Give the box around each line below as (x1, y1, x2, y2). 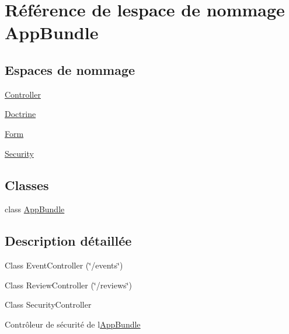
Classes (5, 175, 49, 194)
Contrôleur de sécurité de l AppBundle (5, 318, 141, 330)
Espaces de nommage (5, 60, 135, 78)
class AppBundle (5, 203, 65, 215)
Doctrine (5, 108, 36, 120)
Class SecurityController (5, 298, 92, 311)
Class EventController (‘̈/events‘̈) (5, 259, 123, 271)
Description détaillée (5, 232, 132, 250)
